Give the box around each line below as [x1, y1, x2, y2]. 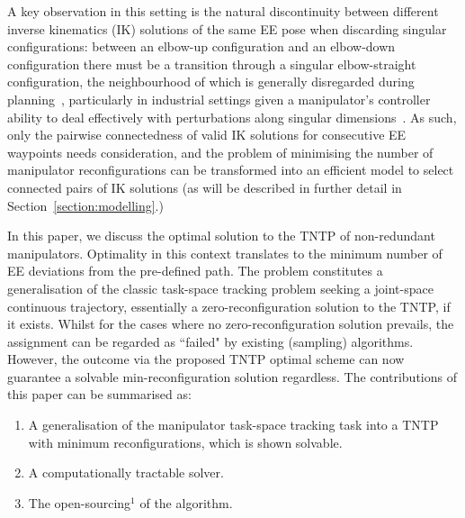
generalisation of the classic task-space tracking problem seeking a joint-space [7, 278, 434, 297]
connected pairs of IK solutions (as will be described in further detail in [7, 177, 402, 196]
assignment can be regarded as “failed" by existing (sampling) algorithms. [7, 332, 414, 350]
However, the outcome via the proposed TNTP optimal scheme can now [7, 350, 405, 368]
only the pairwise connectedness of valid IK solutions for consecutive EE [7, 125, 407, 144]
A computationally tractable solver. [28, 463, 224, 482]
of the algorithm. [139, 493, 233, 512]
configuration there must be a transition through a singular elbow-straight [7, 54, 416, 73]
